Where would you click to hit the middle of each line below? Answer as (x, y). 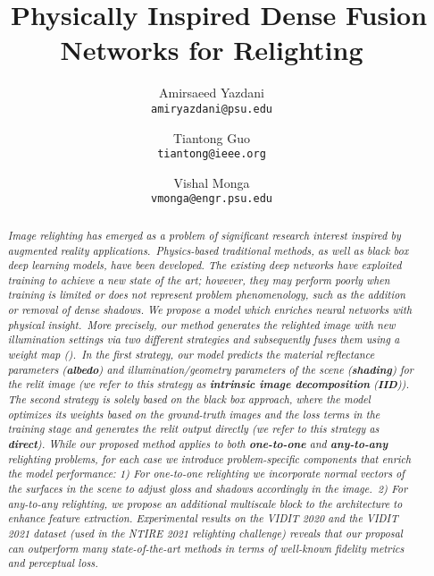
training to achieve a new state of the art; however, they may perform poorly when (199, 280)
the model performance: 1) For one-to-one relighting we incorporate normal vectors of (206, 474)
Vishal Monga (212, 182)
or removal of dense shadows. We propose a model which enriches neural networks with (210, 310)
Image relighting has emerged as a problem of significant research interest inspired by (204, 235)
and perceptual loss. (53, 563)
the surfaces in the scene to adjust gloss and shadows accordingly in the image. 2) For (208, 489)
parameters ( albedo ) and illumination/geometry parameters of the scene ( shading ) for (210, 369)
